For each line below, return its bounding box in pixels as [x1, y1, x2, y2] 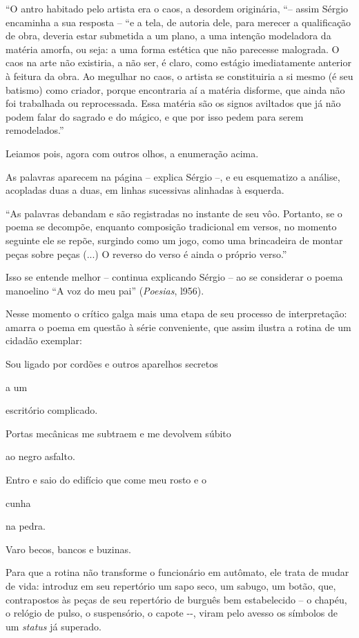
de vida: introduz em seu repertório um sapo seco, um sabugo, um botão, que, [6, 579, 336, 592]
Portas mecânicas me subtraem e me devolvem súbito [6, 426, 231, 440]
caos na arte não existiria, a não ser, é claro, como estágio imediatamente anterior [6, 55, 351, 70]
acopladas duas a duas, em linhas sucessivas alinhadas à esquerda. [6, 183, 284, 197]
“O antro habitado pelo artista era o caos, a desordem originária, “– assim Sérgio [6, 1, 349, 15]
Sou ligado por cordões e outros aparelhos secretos [6, 357, 218, 371]
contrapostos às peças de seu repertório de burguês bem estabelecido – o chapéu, [6, 592, 347, 606]
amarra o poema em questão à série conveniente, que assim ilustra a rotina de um [6, 319, 351, 334]
